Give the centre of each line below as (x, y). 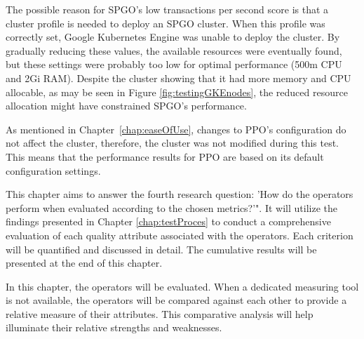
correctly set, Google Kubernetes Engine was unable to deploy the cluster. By (173, 37)
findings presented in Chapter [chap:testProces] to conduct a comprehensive (168, 221)
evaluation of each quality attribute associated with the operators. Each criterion (180, 235)
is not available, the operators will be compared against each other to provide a (176, 300)
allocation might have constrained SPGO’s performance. (126, 106)
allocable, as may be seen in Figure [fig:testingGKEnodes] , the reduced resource (177, 92)
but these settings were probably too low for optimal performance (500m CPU (174, 64)
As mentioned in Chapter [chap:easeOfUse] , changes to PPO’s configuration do (176, 129)
